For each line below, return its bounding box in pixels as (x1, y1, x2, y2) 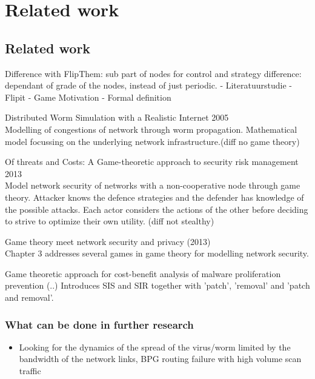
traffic (19, 364, 41, 377)
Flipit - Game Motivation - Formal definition (5, 90, 171, 103)
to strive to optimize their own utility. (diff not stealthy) (5, 215, 214, 227)
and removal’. (5, 291, 54, 304)
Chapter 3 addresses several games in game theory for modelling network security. (5, 247, 309, 260)
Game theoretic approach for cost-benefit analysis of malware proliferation (5, 267, 281, 280)
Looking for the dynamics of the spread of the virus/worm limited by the (19, 340, 291, 353)
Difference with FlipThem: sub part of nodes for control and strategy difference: (5, 67, 302, 79)
